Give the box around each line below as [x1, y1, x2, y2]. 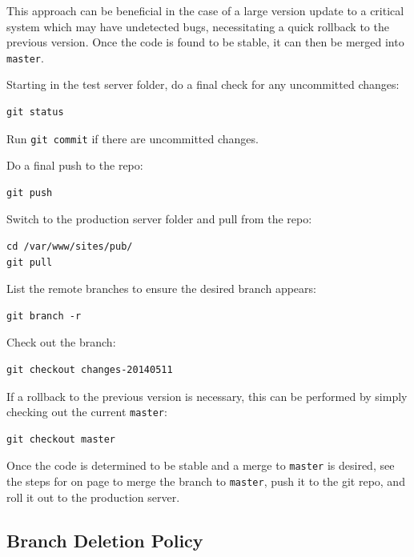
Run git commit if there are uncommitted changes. [6, 130, 259, 146]
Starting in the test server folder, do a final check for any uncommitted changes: [6, 76, 400, 93]
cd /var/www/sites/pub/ [6, 241, 133, 253]
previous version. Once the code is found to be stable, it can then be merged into [6, 34, 404, 50]
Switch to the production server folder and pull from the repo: [6, 210, 312, 227]
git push [6, 186, 53, 198]
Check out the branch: [6, 334, 116, 351]
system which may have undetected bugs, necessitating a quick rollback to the [6, 18, 389, 34]
